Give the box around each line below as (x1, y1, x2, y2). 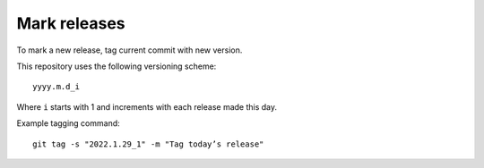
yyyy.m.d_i (32, 81, 81, 92)
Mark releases (16, 13, 125, 33)
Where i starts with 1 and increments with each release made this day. (16, 101, 278, 112)
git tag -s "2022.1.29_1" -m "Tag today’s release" (32, 139, 264, 149)
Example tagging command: (16, 118, 120, 129)
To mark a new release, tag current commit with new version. (16, 45, 243, 55)
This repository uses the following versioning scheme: (16, 61, 217, 71)
